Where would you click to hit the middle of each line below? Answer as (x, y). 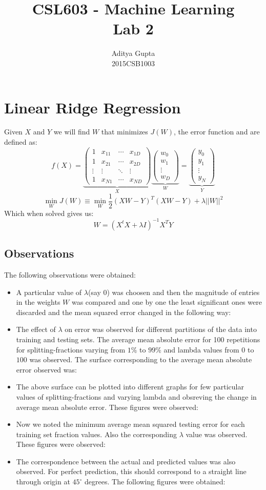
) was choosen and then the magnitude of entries (183, 292)
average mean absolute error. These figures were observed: (107, 407)
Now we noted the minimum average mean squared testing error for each (130, 424)
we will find (72, 132)
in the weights (38, 302)
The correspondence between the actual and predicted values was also (126, 461)
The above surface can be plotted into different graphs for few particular (130, 387)
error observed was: (46, 369)
